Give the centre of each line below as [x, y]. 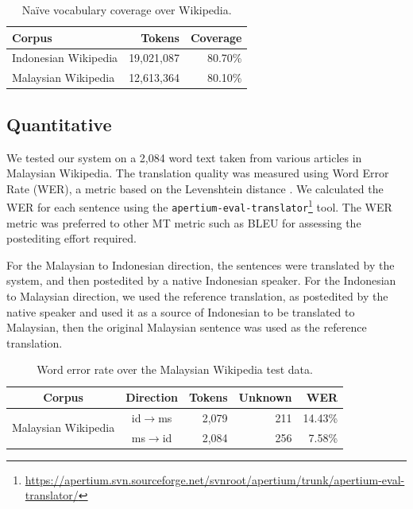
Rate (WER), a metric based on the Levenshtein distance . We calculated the [195, 188]
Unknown [265, 397]
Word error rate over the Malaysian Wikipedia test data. [175, 369]
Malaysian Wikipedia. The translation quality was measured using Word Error [198, 173]
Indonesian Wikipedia [65, 58]
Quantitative [59, 124]
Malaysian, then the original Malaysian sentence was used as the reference [187, 327]
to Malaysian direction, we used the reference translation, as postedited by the [197, 296]
